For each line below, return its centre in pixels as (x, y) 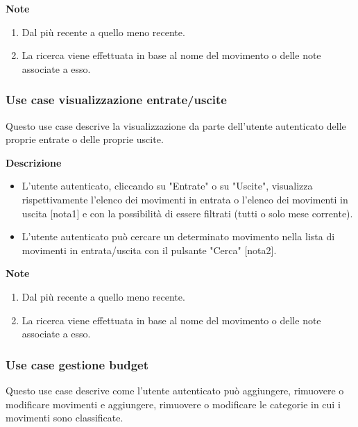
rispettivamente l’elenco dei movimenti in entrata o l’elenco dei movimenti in (185, 199)
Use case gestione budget (77, 364)
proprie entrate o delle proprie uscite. (85, 139)
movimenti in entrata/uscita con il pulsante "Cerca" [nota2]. (149, 250)
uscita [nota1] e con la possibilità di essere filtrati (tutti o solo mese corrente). (187, 213)
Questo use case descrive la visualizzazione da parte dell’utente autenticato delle (176, 125)
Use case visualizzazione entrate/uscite (116, 100)
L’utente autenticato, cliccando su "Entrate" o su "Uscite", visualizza (167, 186)
